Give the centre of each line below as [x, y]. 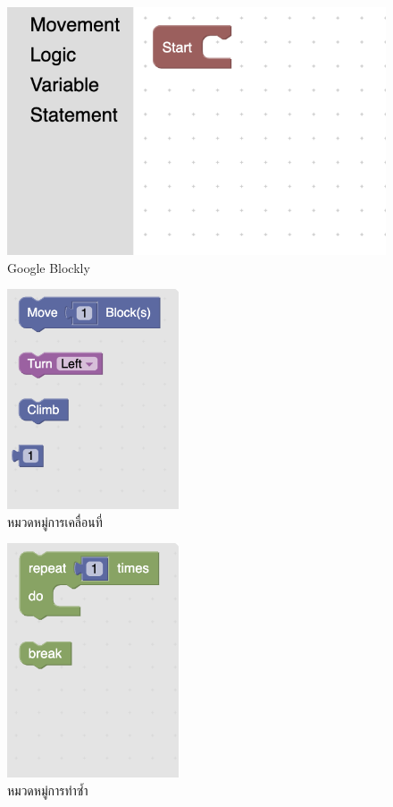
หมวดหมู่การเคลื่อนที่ [55, 521]
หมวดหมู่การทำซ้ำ [48, 790]
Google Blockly [49, 267]
